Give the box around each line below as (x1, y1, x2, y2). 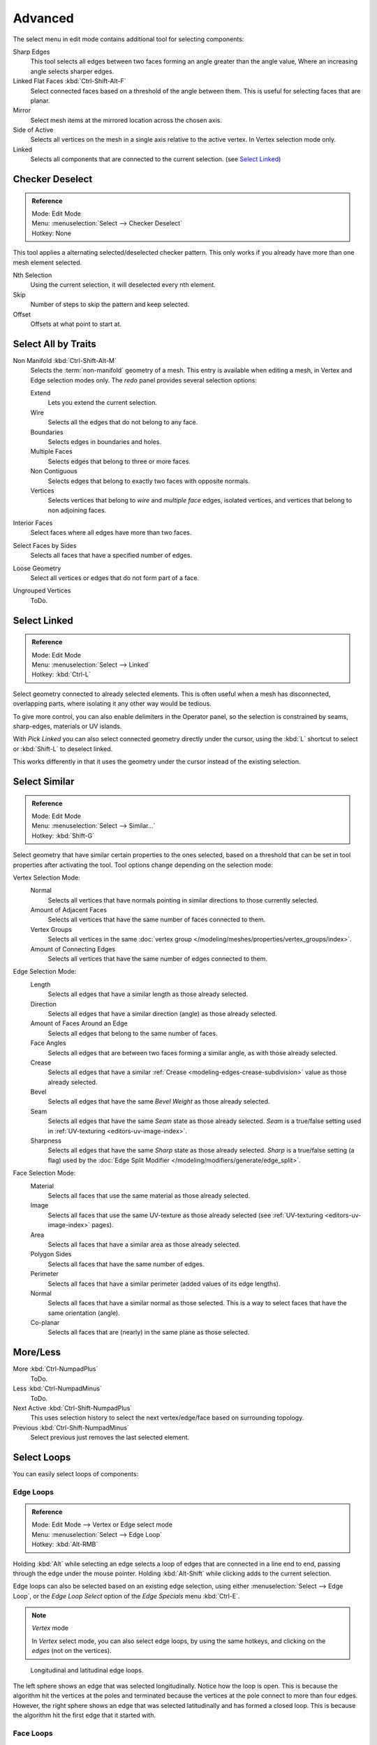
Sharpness (30, 1136, 62, 1145)
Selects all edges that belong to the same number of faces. (47, 1029, 218, 1037)
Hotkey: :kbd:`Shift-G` (31, 831, 94, 840)
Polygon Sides (30, 1250, 73, 1258)
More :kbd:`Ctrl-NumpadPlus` (13, 1365, 98, 1373)
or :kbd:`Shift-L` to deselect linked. (13, 744, 113, 753)
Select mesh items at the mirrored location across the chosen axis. (30, 116, 223, 124)
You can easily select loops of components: (13, 1470, 139, 1478)
